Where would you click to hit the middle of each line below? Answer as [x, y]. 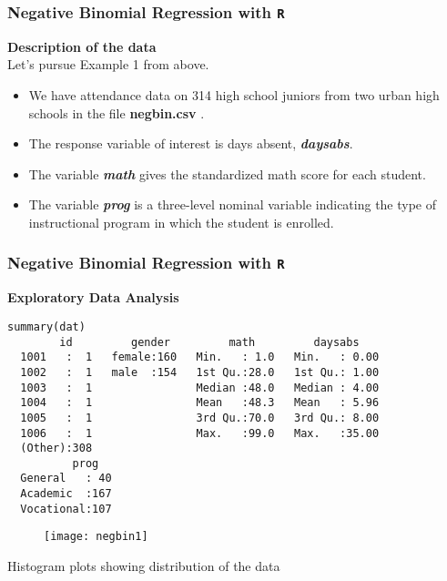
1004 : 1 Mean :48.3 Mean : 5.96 [200, 403]
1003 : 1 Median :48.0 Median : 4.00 [200, 387]
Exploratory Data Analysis [93, 297]
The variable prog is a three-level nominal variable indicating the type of [233, 204]
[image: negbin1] [96, 537]
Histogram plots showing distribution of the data [144, 566]
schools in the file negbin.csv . [117, 112]
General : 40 [66, 479]
